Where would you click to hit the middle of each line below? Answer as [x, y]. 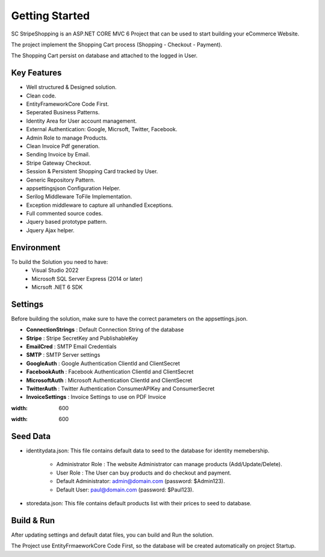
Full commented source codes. [65, 214]
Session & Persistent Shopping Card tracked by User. [92, 171]
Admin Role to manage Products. [67, 138]
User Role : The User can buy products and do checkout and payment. [144, 473]
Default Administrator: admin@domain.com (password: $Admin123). [141, 481]
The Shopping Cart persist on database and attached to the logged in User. [104, 56]
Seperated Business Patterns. [63, 112]
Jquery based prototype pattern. [67, 222]
